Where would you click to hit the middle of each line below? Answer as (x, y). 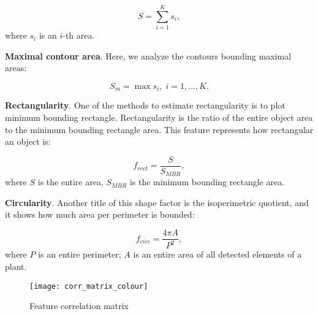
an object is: (28, 141)
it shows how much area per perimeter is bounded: (100, 214)
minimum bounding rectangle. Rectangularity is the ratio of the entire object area (159, 117)
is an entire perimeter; (80, 254)
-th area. (79, 35)
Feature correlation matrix (79, 306)
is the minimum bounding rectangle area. (207, 182)
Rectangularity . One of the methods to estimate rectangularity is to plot (145, 105)
